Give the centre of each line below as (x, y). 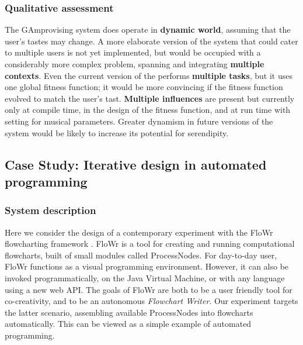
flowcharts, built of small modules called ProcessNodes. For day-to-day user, (141, 255)
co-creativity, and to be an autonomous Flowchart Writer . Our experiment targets (151, 301)
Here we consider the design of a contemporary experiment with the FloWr (139, 232)
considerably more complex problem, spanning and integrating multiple (135, 64)
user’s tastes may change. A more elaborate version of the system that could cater (151, 41)
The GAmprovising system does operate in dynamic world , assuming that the (148, 30)
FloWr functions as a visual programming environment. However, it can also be (147, 266)
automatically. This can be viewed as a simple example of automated (128, 324)
